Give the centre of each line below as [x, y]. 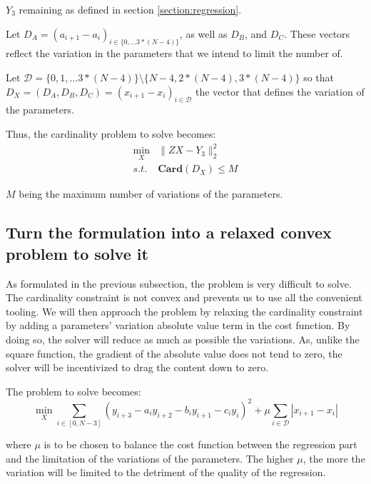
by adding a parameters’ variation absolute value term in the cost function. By [178, 325]
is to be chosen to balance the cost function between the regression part [200, 444]
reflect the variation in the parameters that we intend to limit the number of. [174, 53]
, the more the [334, 458]
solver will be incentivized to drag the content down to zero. [137, 367]
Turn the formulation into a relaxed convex [169, 232]
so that [319, 77]
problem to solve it [77, 253]
